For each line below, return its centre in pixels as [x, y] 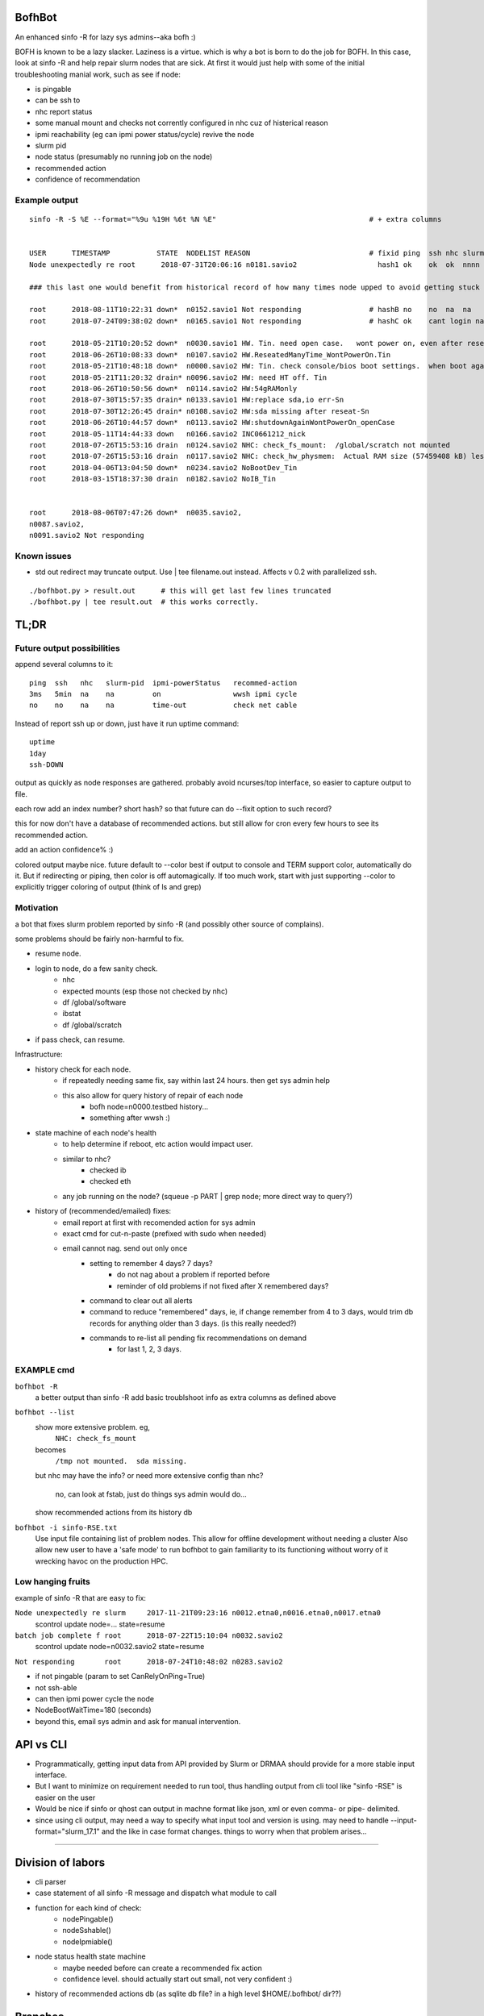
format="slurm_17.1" [67, 1831]
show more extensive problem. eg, [93, 1427]
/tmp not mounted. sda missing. [121, 1461]
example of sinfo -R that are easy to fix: [81, 1597]
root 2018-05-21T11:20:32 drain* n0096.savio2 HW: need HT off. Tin [178, 377]
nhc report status [64, 111]
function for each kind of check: [88, 1908]
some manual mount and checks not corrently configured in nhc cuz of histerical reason [181, 123]
